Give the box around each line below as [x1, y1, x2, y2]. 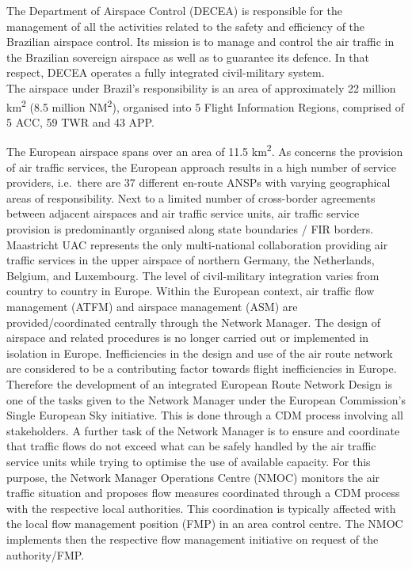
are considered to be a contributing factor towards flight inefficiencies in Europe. [6, 360, 397, 377]
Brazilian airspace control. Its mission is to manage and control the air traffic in [6, 33, 395, 50]
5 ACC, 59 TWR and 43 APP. [6, 113, 154, 130]
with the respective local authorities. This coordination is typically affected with [6, 499, 396, 516]
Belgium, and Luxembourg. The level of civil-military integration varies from [6, 267, 380, 283]
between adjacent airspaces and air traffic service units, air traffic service [6, 205, 360, 222]
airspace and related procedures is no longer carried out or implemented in [6, 329, 369, 346]
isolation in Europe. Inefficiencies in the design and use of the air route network [6, 344, 393, 361]
